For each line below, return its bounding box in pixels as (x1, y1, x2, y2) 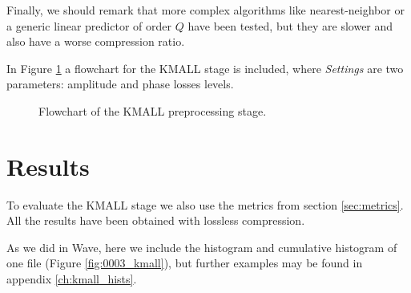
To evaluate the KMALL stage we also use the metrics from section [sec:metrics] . (6, 196, 404, 213)
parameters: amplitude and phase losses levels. (6, 75, 234, 92)
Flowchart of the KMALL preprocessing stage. (38, 102, 267, 119)
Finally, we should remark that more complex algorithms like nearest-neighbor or (6, 2, 405, 18)
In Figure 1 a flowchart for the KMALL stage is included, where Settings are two (6, 59, 404, 76)
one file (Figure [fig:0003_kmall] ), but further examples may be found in (6, 254, 363, 271)
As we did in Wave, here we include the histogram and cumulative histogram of (6, 238, 397, 255)
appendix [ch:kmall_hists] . (6, 271, 137, 287)
